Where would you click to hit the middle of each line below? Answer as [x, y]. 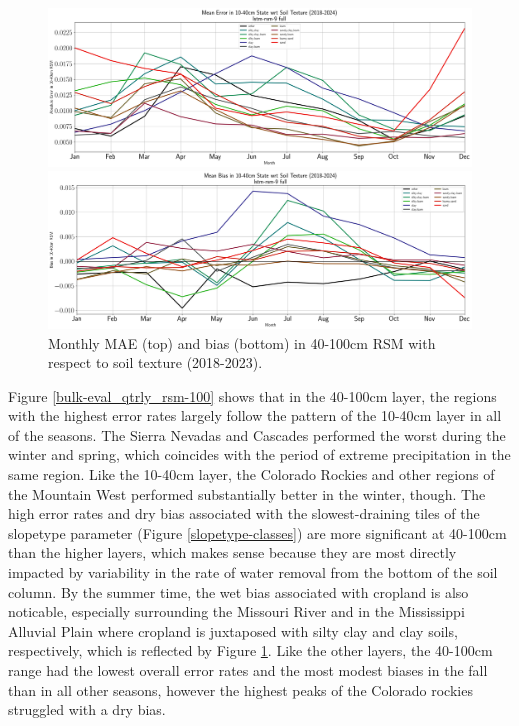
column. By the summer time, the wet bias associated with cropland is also [238, 591]
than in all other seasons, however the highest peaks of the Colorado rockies [240, 689]
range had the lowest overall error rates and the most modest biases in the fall [248, 670]
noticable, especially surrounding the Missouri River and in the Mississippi [236, 611]
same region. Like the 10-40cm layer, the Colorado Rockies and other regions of [251, 474]
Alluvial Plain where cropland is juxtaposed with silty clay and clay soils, [233, 630]
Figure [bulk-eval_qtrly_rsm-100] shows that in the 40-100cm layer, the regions [252, 395]
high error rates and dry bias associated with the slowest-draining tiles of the [244, 513]
